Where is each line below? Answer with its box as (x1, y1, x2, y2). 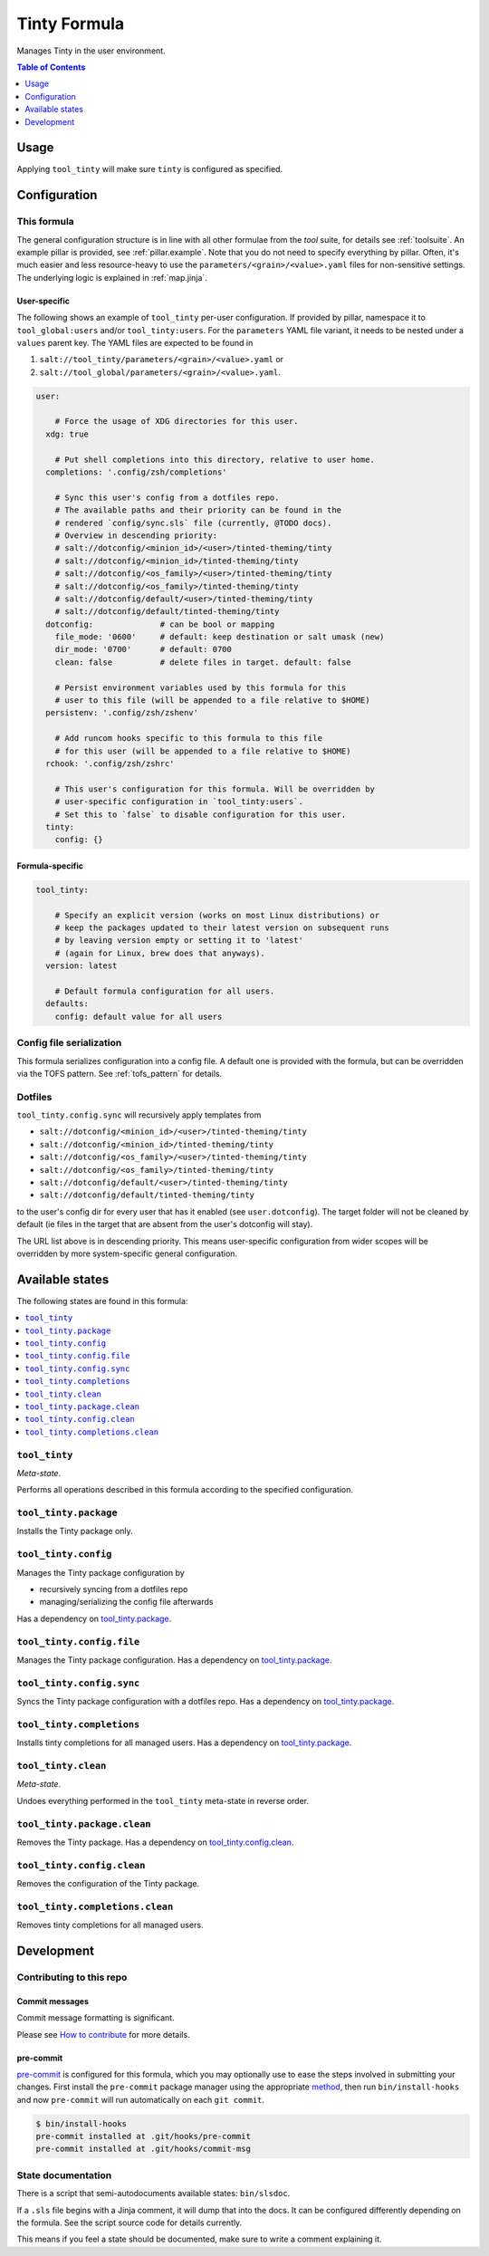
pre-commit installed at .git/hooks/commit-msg (35, 2144, 251, 2155)
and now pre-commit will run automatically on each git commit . (16, 2094, 265, 2105)
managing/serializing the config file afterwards (39, 1597, 214, 1608)
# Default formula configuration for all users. (54, 986, 275, 996)
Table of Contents (16, 62, 86, 72)
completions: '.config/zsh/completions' (45, 467, 227, 477)
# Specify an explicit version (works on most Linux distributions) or (54, 910, 380, 920)
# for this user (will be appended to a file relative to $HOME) (54, 745, 351, 756)
